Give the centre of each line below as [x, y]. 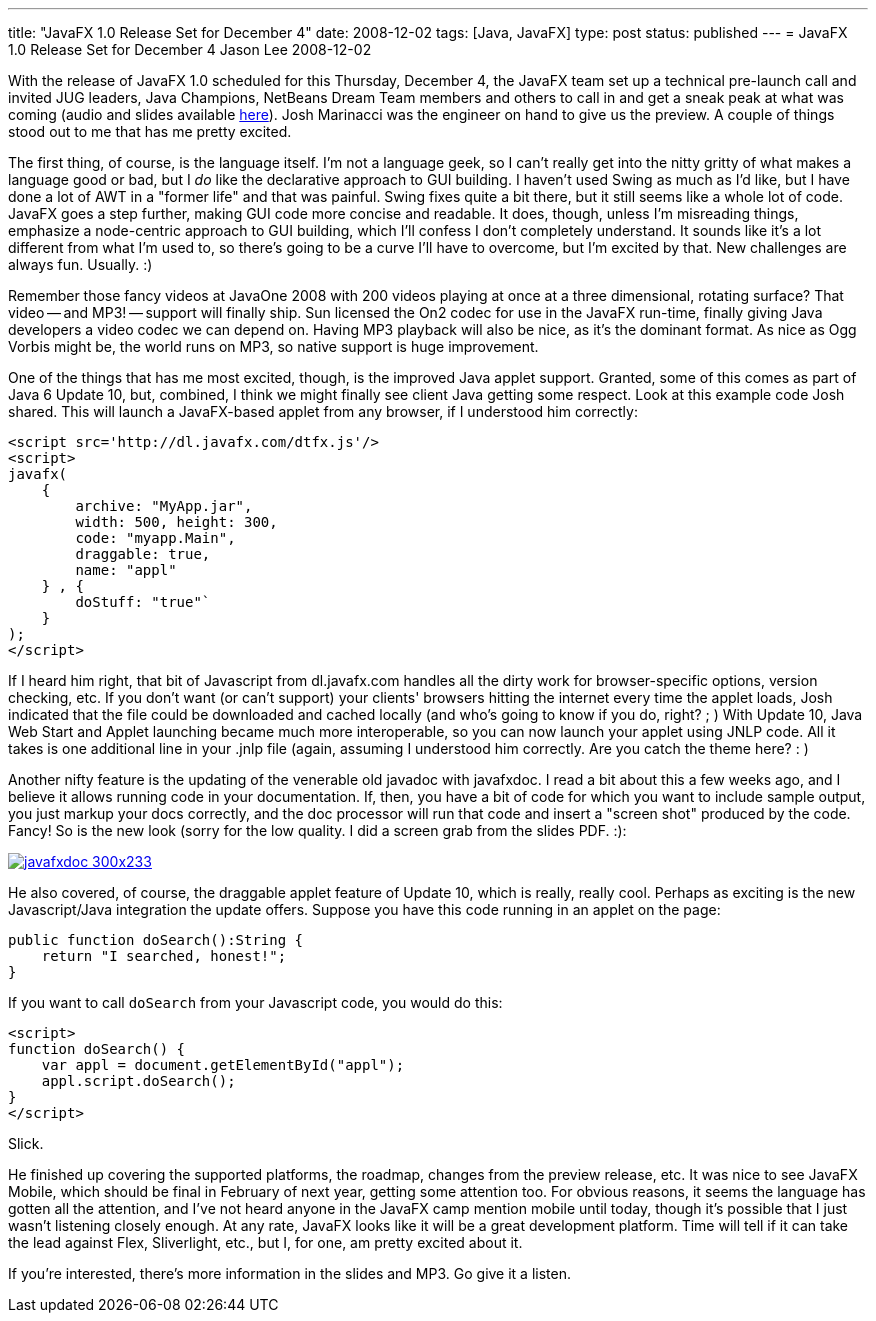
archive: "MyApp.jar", [164, 506]
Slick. [26, 1143]
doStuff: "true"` [143, 602]
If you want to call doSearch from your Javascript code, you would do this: [255, 1002]
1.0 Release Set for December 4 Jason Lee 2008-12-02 [190, 49]
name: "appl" [126, 570]
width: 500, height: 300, [176, 522]
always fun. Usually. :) [80, 264]
